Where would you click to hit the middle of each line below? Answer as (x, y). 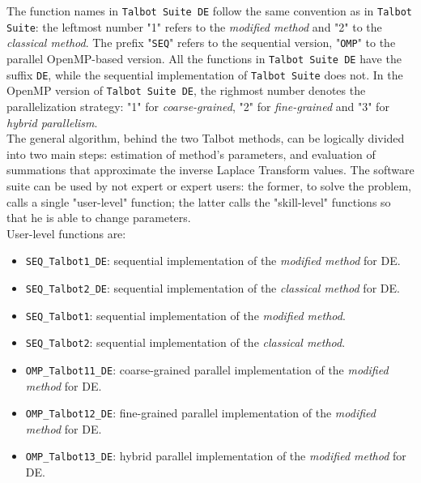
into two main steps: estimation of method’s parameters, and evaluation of (191, 154)
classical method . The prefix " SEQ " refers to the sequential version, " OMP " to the (201, 43)
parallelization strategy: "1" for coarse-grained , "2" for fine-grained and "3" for (198, 106)
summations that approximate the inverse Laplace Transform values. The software (210, 170)
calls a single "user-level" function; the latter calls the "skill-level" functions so (199, 201)
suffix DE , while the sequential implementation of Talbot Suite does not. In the (205, 74)
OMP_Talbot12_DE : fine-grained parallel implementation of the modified (200, 413)
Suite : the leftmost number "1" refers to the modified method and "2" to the (194, 26)
